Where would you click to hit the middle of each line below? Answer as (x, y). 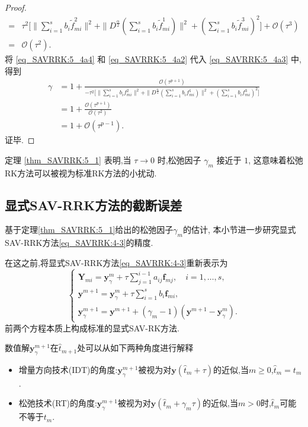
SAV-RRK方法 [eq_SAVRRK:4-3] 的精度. (79, 243)
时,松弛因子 (179, 159)
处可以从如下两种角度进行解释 (135, 348)
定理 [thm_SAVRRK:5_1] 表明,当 (68, 159)
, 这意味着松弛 (276, 159)
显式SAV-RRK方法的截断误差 (94, 205)
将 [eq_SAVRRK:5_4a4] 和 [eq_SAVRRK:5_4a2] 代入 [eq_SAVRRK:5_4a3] (147, 59)
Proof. (16, 7)
